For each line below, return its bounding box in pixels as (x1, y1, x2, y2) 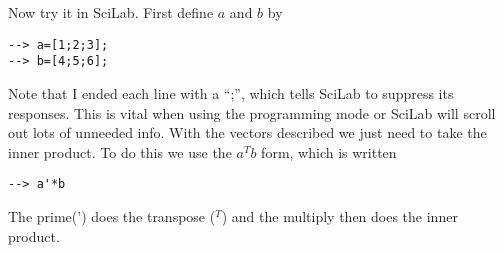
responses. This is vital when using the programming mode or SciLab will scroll (8, 102, 496, 123)
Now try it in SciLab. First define (8, 2, 214, 22)
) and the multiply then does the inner (221, 205, 458, 226)
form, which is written (261, 141, 397, 162)
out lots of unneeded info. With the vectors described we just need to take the (8, 122, 487, 143)
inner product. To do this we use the (8, 141, 232, 162)
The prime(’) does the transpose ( (8, 205, 216, 226)
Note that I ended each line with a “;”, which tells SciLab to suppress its (8, 82, 454, 103)
